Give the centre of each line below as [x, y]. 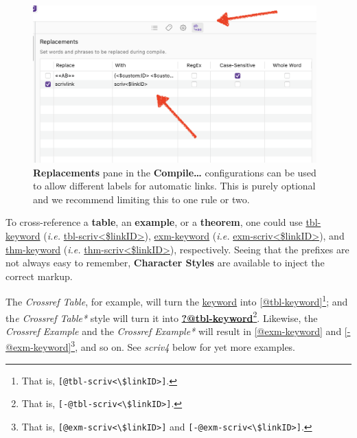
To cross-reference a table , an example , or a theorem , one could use [154, 222]
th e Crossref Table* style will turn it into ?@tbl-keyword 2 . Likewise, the [162, 316]
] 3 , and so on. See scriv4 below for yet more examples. [182, 346]
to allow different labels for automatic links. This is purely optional [174, 186]
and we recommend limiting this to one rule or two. [141, 199]
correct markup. [39, 276]
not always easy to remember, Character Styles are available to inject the [165, 263]
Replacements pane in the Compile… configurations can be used [175, 172]
